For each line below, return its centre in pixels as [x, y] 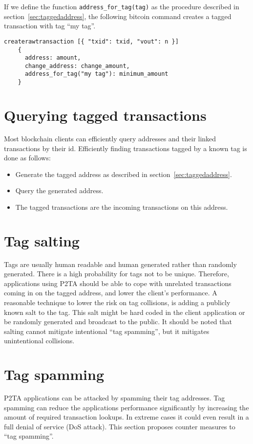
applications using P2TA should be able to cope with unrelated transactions [118, 283]
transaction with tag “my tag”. [50, 26]
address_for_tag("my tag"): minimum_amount [96, 74]
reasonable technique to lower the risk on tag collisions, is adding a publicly [117, 302]
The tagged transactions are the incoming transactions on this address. [122, 207]
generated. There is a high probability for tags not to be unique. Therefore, [116, 274]
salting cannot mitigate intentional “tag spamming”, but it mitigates [107, 331]
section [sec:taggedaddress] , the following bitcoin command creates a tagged [118, 16]
